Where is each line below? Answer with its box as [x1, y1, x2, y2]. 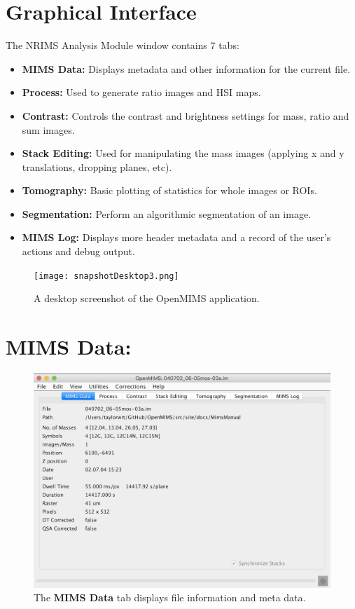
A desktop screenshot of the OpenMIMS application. [34, 291, 260, 306]
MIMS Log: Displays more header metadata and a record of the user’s [22, 230, 331, 245]
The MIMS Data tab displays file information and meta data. [34, 590, 306, 605]
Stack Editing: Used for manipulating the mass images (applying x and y [22, 146, 344, 160]
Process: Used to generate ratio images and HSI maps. [22, 85, 261, 100]
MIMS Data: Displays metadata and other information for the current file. [22, 61, 351, 76]
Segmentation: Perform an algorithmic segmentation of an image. [22, 206, 312, 221]
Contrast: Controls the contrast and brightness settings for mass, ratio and [22, 108, 349, 123]
